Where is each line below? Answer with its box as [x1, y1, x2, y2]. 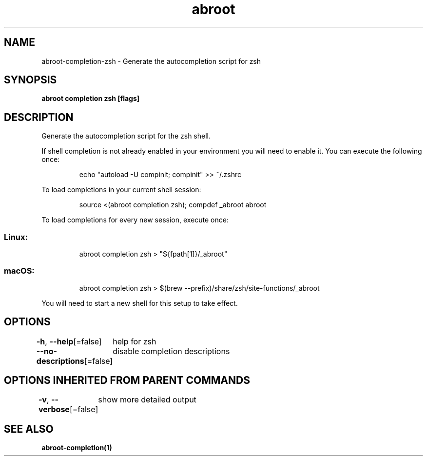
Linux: [4, 232, 28, 242]
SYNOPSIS [4, 74, 57, 86]
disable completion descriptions [113, 346, 230, 356]
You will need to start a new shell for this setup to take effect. [41, 299, 238, 307]
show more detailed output [98, 395, 196, 405]
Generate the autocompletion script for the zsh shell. [41, 132, 211, 140]
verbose [38, 404, 70, 415]
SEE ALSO [4, 422, 54, 435]
